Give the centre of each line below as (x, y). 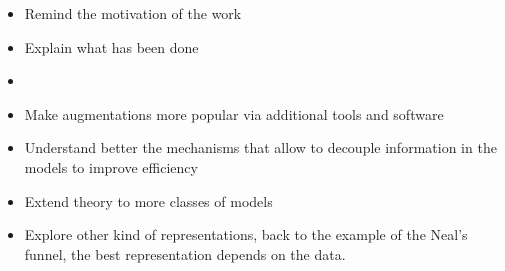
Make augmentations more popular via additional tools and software (234, 113)
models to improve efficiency (111, 166)
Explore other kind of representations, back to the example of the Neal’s (246, 234)
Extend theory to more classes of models (148, 200)
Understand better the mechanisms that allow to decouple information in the (260, 147)
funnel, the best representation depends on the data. (185, 253)
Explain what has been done (111, 46)
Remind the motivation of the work (133, 13)
